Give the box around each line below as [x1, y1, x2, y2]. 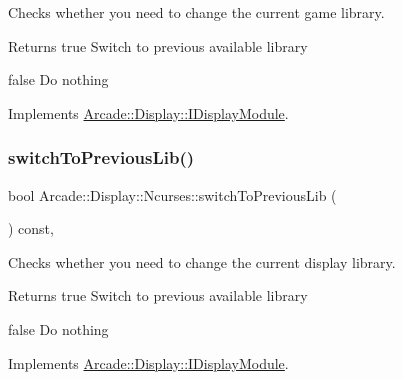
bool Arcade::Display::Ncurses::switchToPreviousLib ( [8, 184, 337, 205]
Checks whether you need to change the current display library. [8, 251, 396, 272]
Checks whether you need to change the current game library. [8, 2, 385, 22]
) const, [8, 218, 54, 239]
